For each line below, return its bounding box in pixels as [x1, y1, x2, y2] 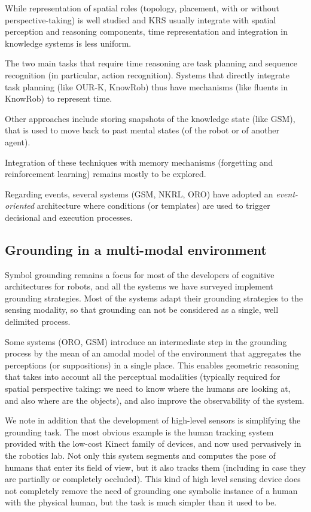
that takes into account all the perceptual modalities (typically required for [5, 370, 280, 383]
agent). [5, 135, 31, 148]
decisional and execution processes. [5, 211, 133, 223]
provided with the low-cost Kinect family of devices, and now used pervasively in [5, 437, 301, 450]
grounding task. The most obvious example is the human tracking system [5, 425, 274, 438]
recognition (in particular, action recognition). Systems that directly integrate [5, 68, 290, 81]
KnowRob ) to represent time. [5, 92, 112, 105]
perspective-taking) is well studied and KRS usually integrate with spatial [5, 13, 276, 26]
